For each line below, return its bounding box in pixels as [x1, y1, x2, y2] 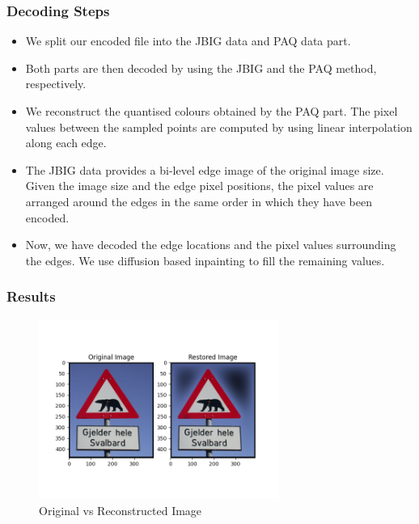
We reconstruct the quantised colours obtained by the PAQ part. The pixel [25, 103, 398, 119]
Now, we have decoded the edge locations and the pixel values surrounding [25, 236, 396, 253]
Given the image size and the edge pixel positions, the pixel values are [25, 177, 374, 194]
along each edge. [25, 134, 107, 151]
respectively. [25, 75, 87, 92]
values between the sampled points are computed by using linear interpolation [25, 118, 413, 135]
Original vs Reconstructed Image [39, 501, 202, 518]
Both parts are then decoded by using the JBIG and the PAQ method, [25, 59, 377, 76]
